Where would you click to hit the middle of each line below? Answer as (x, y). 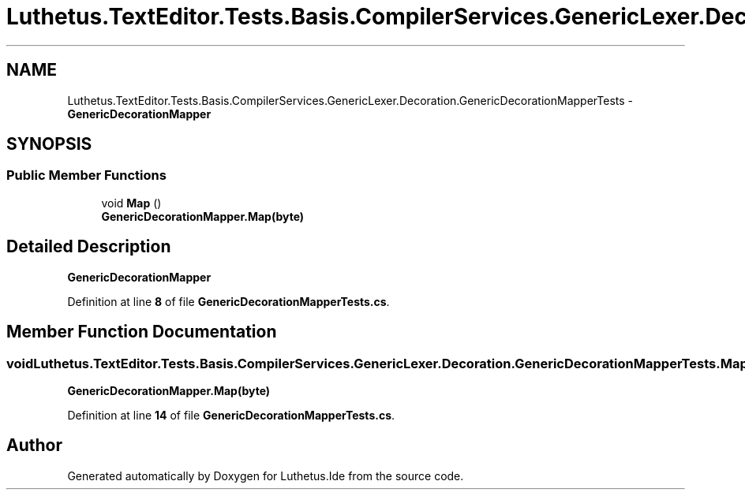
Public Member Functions (86, 175)
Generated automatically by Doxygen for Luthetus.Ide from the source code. (266, 475)
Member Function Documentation (142, 332)
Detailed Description (89, 247)
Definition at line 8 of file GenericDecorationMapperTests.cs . (228, 301)
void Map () (131, 203)
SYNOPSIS (49, 144)
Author (34, 446)
